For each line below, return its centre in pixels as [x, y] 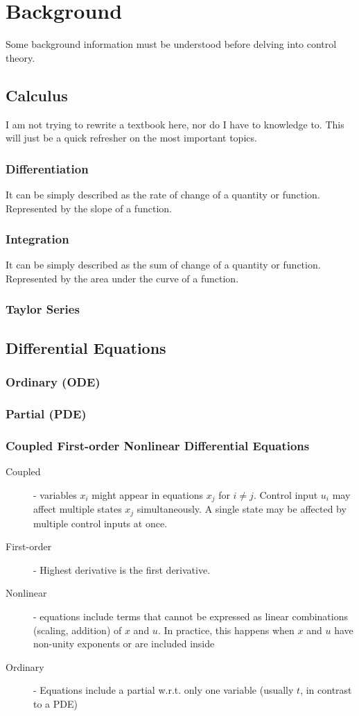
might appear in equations [147, 494]
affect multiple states [78, 509]
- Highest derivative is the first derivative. [122, 569]
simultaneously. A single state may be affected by [242, 509]
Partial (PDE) [46, 413]
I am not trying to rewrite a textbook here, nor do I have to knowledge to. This [175, 124]
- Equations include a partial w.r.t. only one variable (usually [164, 690]
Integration [37, 239]
